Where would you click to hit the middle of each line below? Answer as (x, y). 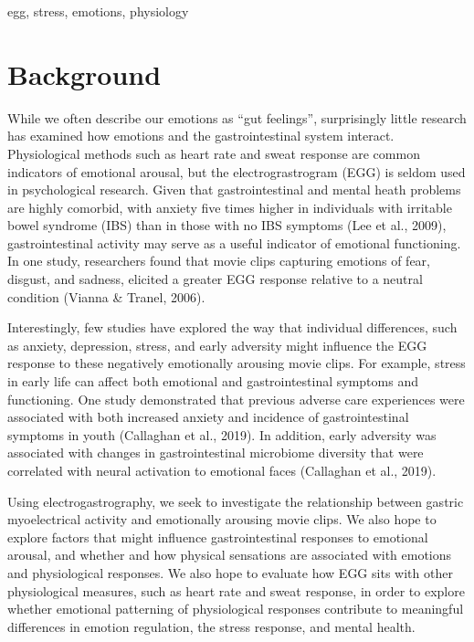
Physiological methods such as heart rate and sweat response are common (214, 153)
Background (84, 74)
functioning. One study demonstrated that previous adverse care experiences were (236, 399)
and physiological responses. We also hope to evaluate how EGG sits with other (230, 572)
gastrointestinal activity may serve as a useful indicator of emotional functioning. (234, 242)
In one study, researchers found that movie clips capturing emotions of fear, (219, 261)
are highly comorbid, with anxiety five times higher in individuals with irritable (230, 207)
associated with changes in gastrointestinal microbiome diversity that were (216, 453)
